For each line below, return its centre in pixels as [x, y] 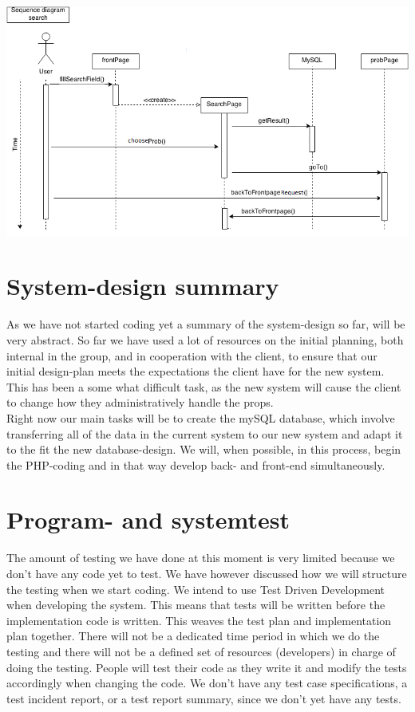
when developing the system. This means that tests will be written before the [196, 605]
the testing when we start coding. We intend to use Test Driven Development [196, 589]
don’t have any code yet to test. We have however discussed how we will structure [207, 573]
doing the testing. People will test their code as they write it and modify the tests [207, 667]
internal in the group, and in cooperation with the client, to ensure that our [192, 355]
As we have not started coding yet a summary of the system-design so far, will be [206, 324]
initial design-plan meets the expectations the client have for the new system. [196, 371]
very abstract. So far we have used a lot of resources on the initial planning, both [205, 339]
